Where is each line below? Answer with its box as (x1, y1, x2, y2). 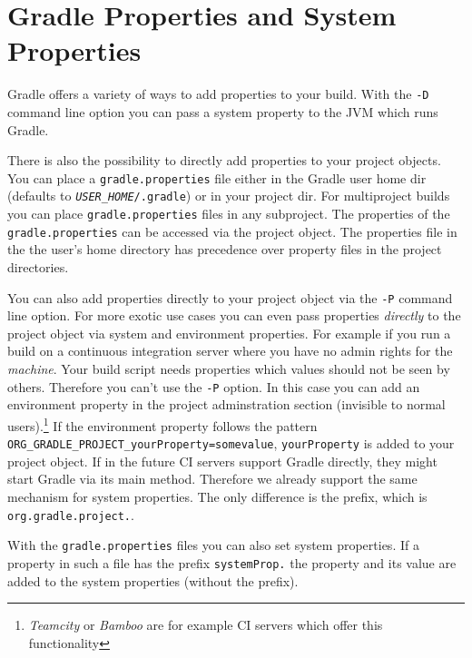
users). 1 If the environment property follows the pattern (7, 413, 318, 435)
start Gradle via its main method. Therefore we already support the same (7, 469, 418, 488)
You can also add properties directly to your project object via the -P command (7, 288, 453, 307)
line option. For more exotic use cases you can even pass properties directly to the (7, 306, 461, 325)
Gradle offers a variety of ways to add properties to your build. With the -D (7, 84, 429, 103)
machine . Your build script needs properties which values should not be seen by (7, 359, 450, 378)
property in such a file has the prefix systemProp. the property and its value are (7, 553, 457, 572)
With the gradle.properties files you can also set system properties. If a (7, 535, 419, 555)
